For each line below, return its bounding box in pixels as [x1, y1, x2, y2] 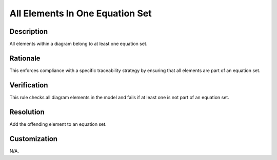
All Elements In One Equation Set [9, 8, 152, 19]
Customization [9, 134, 58, 143]
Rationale [9, 54, 41, 62]
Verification [9, 81, 48, 89]
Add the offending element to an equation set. [9, 121, 107, 127]
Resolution [9, 107, 45, 116]
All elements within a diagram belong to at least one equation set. [9, 41, 148, 47]
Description [9, 27, 48, 36]
